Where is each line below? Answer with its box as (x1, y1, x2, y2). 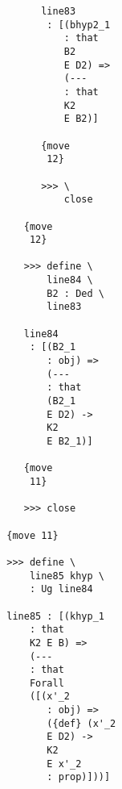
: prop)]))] (47, 771, 111, 783)
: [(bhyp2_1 (47, 19, 111, 31)
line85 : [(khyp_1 (6, 610, 104, 622)
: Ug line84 (29, 583, 93, 595)
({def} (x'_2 (47, 717, 116, 729)
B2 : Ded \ (47, 287, 104, 299)
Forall (29, 677, 64, 689)
